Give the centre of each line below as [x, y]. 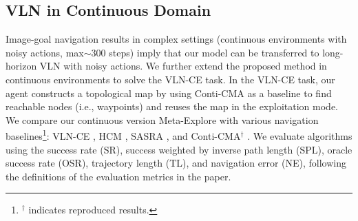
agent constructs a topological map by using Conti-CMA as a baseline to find [169, 93]
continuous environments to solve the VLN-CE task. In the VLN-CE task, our [170, 79]
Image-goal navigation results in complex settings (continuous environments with [176, 39]
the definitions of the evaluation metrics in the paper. [118, 176]
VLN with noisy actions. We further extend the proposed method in [183, 66]
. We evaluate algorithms [300, 136]
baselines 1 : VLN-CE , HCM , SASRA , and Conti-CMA [123, 135]
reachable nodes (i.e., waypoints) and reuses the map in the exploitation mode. [172, 106]
